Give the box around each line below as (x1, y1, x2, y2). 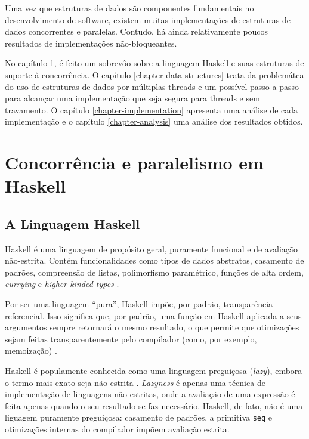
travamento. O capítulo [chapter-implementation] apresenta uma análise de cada (5, 103, 298, 116)
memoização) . (5, 344, 57, 357)
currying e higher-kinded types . (5, 277, 119, 290)
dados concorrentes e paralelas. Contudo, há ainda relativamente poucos (5, 25, 268, 38)
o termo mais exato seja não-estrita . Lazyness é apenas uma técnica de (5, 376, 265, 388)
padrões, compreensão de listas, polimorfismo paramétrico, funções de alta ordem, (5, 265, 304, 278)
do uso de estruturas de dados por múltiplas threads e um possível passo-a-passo (5, 80, 299, 92)
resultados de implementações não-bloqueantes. (5, 36, 177, 49)
